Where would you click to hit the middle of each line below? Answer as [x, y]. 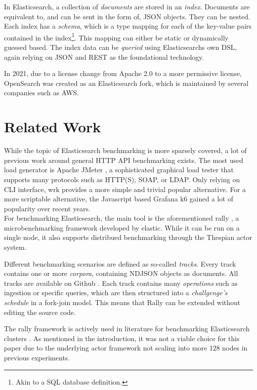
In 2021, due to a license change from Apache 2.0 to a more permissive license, [123, 73]
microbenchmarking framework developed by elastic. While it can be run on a [122, 227]
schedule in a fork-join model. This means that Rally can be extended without [122, 302]
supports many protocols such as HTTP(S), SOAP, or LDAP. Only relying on [122, 179]
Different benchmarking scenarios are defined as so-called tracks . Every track [120, 263]
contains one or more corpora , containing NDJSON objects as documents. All [121, 273]
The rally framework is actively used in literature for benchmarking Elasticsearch [127, 329]
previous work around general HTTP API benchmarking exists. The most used [124, 160]
